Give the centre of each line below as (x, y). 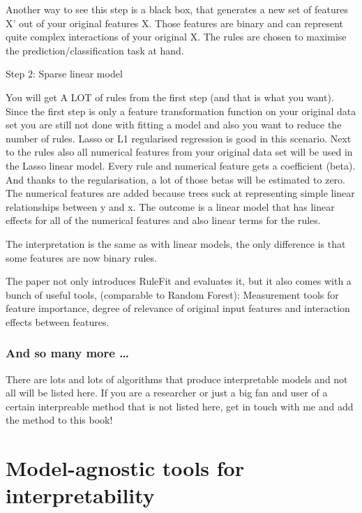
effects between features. (58, 321)
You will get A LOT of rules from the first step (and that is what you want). (170, 97)
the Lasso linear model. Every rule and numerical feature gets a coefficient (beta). (181, 165)
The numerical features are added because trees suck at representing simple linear (180, 193)
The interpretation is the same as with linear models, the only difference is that (176, 243)
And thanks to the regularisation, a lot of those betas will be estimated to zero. (175, 179)
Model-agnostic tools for (125, 468)
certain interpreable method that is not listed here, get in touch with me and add (180, 406)
